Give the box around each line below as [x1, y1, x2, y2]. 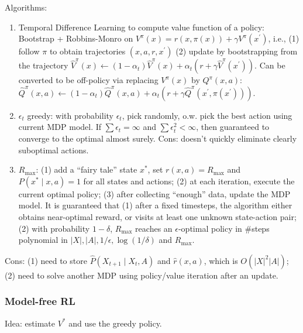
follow [18, 45, 40, 57]
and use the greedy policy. [68, 317, 162, 329]
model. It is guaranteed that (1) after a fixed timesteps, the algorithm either [18, 199, 292, 211]
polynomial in [18, 234, 68, 246]
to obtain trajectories [49, 45, 126, 57]
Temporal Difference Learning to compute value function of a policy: [18, 20, 264, 33]
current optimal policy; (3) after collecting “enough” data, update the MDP [18, 187, 291, 200]
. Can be [254, 59, 285, 71]
